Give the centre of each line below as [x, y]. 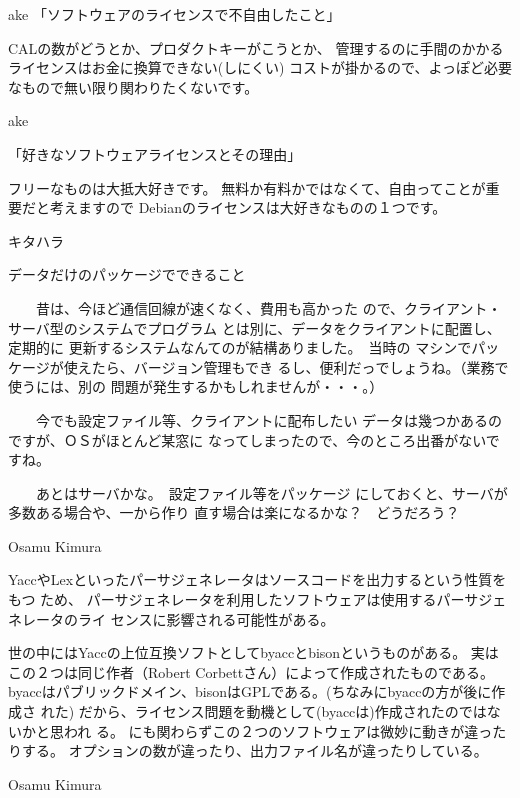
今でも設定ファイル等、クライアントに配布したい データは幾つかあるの [269, 419]
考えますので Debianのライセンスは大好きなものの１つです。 [248, 207]
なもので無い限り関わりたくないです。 [133, 86]
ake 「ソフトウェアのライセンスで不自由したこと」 [174, 14]
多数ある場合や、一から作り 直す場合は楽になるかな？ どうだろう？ [234, 512]
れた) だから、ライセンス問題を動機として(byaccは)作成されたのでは [263, 711]
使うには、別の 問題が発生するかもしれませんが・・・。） [196, 386]
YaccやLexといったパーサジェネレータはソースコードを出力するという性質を [257, 579]
